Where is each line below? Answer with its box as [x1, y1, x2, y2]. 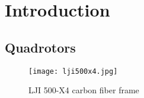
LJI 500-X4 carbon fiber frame [28, 84, 139, 96]
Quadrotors [5, 38, 76, 56]
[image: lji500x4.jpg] [28, 67, 118, 76]
